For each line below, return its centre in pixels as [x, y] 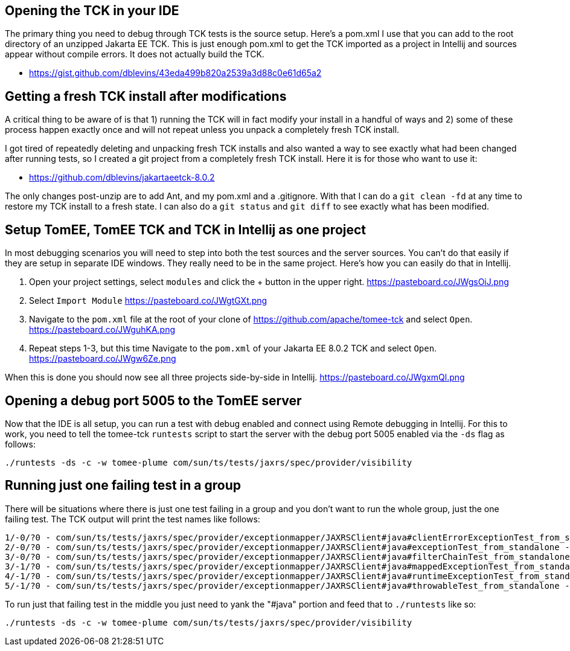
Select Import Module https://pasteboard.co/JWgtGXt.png [148, 301]
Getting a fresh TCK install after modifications [146, 96]
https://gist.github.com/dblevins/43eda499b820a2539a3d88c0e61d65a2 [175, 73]
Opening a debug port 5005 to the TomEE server [153, 400]
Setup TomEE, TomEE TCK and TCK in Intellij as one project [186, 229]
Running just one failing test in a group [123, 486]
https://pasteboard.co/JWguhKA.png [102, 330]
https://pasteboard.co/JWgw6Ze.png [103, 359]
